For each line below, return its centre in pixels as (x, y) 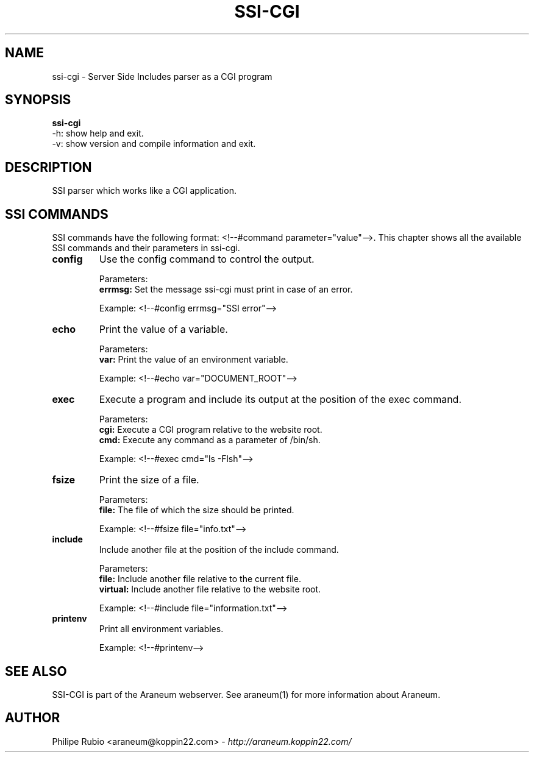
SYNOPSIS (38, 100)
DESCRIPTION (48, 167)
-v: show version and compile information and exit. (154, 144)
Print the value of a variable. (163, 329)
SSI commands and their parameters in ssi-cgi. (146, 248)
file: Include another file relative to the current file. (200, 579)
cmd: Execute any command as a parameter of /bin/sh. (210, 440)
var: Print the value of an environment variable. (194, 360)
